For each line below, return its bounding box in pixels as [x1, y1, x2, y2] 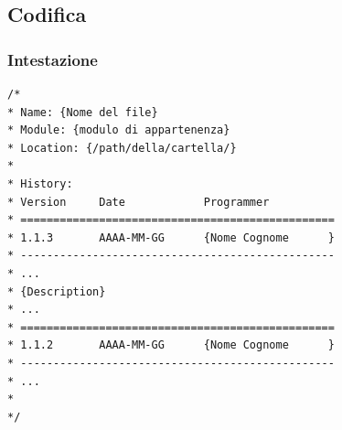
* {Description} [7, 285, 106, 298]
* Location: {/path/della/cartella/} [7, 141, 237, 155]
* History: [7, 177, 73, 190]
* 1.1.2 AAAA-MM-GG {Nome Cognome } [7, 339, 335, 352]
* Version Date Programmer [7, 195, 270, 209]
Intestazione [7, 48, 98, 70]
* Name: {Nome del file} [7, 105, 158, 119]
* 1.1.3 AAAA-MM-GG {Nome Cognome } [7, 231, 335, 244]
